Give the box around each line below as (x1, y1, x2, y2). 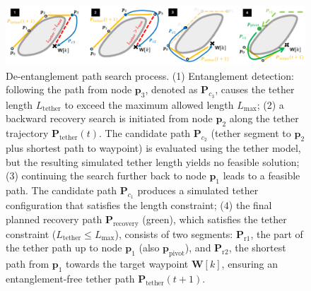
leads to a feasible (223, 168, 300, 183)
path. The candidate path (6, 183, 117, 198)
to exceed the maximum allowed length (64, 97, 234, 112)
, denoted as (145, 82, 198, 97)
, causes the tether (215, 82, 295, 97)
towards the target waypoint (66, 256, 189, 271)
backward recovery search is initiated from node (6, 111, 213, 126)
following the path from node (6, 82, 132, 97)
